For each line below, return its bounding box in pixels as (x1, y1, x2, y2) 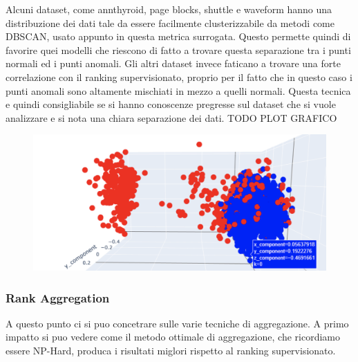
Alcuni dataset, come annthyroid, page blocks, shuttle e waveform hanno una (6, 2, 332, 16)
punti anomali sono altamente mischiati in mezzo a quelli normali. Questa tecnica (6, 83, 351, 98)
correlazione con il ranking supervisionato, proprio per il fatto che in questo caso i (6, 69, 352, 84)
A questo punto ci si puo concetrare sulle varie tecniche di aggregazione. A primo (6, 316, 349, 330)
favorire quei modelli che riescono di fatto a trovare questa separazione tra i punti (6, 42, 351, 57)
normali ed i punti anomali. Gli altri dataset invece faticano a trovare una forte (6, 56, 341, 71)
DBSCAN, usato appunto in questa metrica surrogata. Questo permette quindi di (6, 29, 351, 44)
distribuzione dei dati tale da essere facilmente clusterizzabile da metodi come (6, 15, 335, 30)
